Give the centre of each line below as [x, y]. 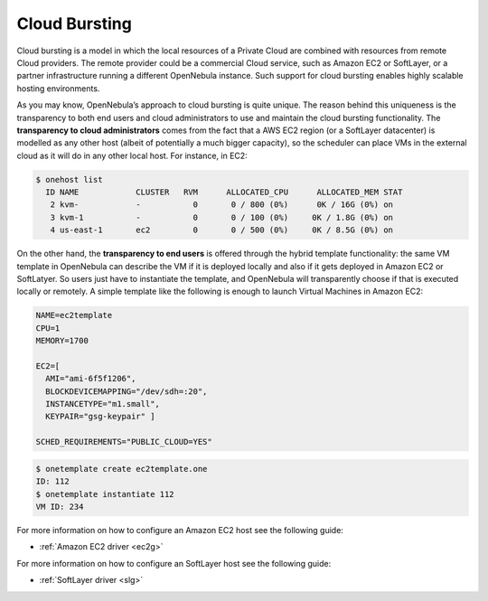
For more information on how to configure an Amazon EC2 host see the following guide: [180, 530]
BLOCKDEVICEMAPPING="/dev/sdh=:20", [127, 391]
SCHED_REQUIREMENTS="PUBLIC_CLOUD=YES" [124, 442]
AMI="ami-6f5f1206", [91, 379]
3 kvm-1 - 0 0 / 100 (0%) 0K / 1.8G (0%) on [221, 217]
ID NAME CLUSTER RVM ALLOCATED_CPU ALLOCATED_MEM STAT [224, 193]
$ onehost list [69, 179]
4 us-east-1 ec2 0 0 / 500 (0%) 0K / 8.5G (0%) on [221, 230]
